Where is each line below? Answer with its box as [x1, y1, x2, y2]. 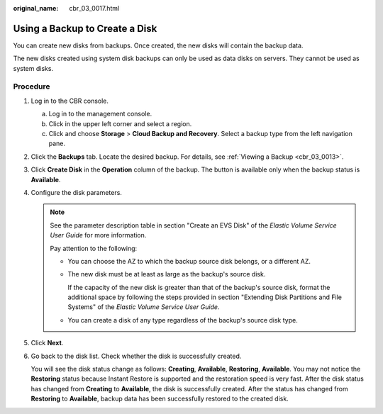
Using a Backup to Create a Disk [13, 22, 157, 35]
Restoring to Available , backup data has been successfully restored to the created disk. [30, 394, 289, 403]
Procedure [13, 82, 50, 91]
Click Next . [30, 339, 64, 347]
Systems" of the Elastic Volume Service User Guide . [67, 303, 220, 311]
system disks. [13, 64, 53, 72]
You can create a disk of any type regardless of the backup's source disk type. [67, 315, 298, 324]
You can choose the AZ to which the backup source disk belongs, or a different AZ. [67, 257, 311, 265]
